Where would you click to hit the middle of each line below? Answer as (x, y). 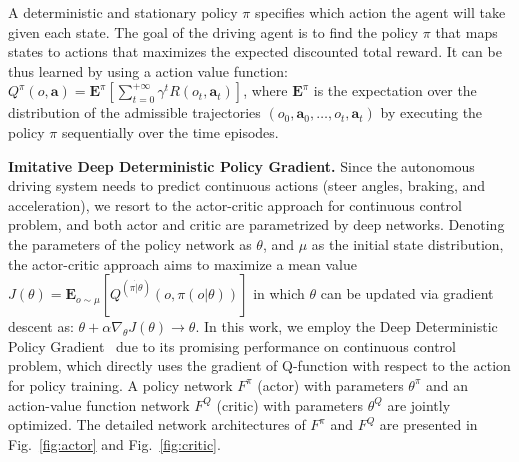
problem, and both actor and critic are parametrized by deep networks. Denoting (256, 224)
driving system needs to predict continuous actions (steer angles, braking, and (247, 185)
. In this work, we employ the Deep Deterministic (346, 326)
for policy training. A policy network (120, 384)
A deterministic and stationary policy (123, 12)
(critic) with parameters (289, 404)
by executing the (431, 112)
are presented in (428, 424)
